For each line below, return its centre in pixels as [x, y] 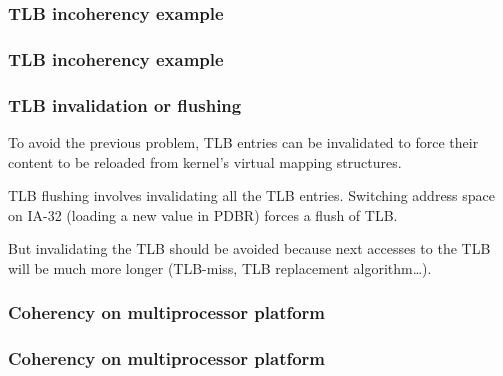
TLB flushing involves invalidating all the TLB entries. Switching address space [252, 195]
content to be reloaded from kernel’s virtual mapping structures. [205, 161]
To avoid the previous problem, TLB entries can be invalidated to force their [243, 141]
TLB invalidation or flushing [125, 104]
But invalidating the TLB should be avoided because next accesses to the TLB [249, 248]
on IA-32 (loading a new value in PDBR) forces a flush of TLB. [203, 214]
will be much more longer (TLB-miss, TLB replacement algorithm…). [220, 267]
